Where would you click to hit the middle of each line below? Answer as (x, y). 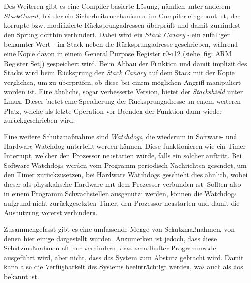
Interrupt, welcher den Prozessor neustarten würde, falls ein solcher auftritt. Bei (123, 155)
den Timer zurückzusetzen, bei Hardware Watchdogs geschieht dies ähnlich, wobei (126, 175)
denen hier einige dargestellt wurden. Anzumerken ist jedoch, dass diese (110, 238)
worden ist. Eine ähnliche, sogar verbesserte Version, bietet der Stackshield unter (124, 92)
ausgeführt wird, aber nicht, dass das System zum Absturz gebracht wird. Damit (124, 257)
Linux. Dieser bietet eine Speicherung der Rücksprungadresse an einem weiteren (123, 101)
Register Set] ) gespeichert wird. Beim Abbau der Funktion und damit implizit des (125, 63)
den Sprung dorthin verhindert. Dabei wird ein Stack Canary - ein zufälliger (117, 34)
